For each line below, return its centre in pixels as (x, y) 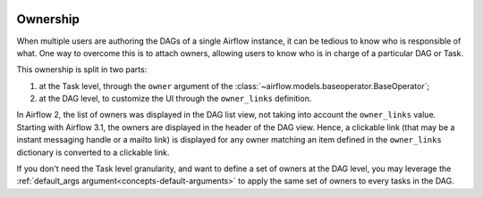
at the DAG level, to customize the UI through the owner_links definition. (175, 99)
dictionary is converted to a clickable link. (93, 152)
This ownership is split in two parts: (82, 70)
